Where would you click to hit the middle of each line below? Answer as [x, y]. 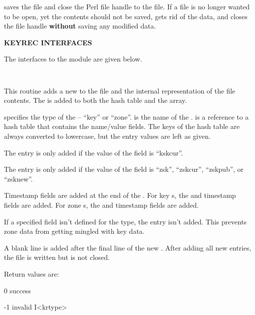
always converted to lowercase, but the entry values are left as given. [107, 136]
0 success [17, 290]
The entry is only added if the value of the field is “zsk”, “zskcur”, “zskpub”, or [124, 169]
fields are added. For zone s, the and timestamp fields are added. [101, 205]
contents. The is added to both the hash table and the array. [96, 100]
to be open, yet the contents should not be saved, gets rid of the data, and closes [126, 16]
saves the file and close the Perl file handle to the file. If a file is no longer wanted [127, 6]
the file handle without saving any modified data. [80, 26]
